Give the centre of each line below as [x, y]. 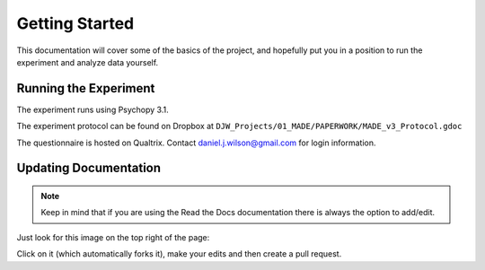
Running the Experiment [86, 88]
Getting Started [75, 23]
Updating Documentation [89, 168]
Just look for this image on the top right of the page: [113, 237]
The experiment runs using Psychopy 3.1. [93, 109]
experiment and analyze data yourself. [88, 62]
